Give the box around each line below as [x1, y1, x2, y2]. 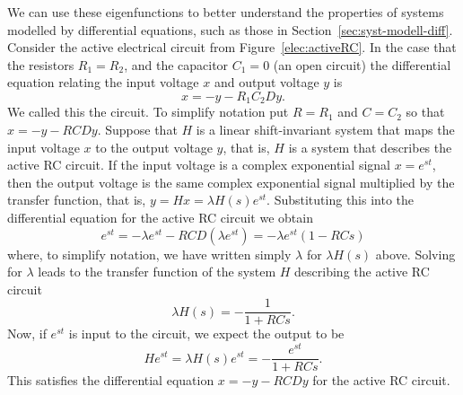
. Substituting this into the [266, 190, 415, 209]
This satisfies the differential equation [7, 371, 214, 390]
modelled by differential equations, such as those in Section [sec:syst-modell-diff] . [7, 20, 453, 39]
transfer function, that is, [7, 190, 146, 209]
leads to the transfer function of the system [38, 262, 276, 281]
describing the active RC [294, 262, 430, 281]
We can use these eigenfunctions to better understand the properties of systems [7, 3, 444, 21]
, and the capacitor [124, 55, 229, 74]
